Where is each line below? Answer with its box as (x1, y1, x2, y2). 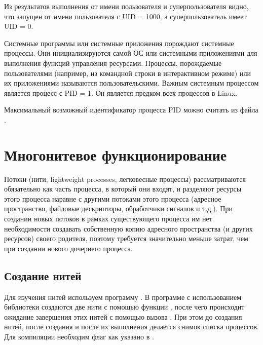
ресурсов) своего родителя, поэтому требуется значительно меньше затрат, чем (4, 233, 248, 244)
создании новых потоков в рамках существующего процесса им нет (4, 213, 212, 224)
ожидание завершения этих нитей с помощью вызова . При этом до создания (4, 311, 242, 322)
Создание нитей (4, 267, 82, 283)
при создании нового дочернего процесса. (4, 243, 133, 253)
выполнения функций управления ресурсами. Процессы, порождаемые (4, 57, 222, 68)
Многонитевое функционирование (4, 144, 227, 165)
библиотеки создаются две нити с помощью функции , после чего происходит (4, 301, 245, 312)
